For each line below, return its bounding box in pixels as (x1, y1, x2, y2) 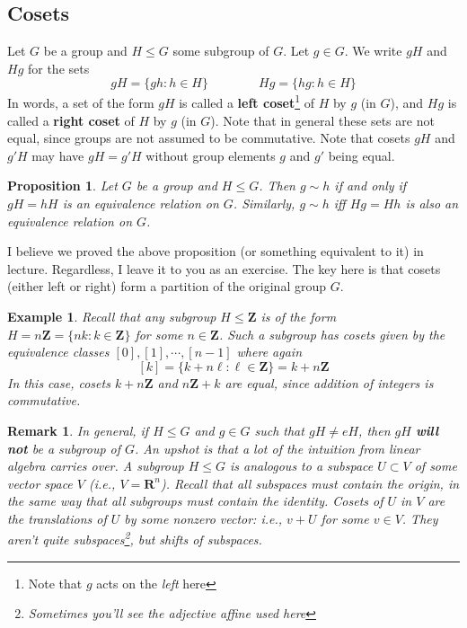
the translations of (7, 509, 107, 527)
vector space (7, 473, 73, 492)
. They (401, 509, 438, 527)
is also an (405, 194, 459, 213)
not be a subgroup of (7, 438, 121, 457)
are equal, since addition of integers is (225, 373, 434, 392)
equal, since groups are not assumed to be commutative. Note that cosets (7, 128, 410, 147)
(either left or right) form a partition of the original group (7, 277, 326, 296)
